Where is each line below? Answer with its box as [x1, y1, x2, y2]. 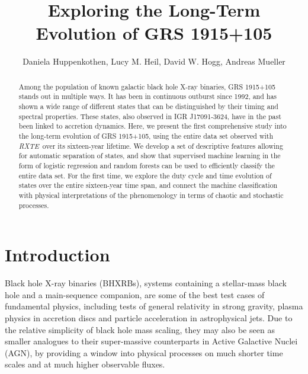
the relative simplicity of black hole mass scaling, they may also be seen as [5, 323, 275, 335]
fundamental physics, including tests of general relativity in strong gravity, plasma [5, 300, 303, 312]
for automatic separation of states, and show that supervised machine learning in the [18, 151, 281, 161]
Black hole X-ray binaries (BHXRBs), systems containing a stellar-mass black [5, 277, 287, 289]
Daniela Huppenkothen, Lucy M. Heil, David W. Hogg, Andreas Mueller [23, 55, 285, 68]
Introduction [5, 242, 110, 267]
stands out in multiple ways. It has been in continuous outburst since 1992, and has [18, 91, 277, 101]
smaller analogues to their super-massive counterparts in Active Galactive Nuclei [5, 335, 298, 347]
